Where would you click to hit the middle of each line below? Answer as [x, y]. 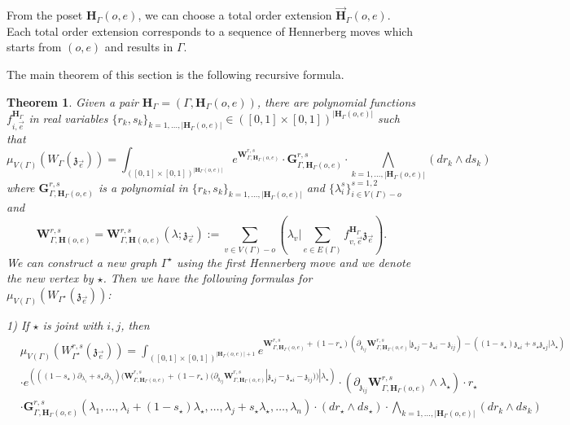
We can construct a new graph [82, 262]
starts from [34, 47]
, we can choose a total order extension [235, 15]
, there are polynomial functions [336, 101]
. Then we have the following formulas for [208, 278]
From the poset [45, 15]
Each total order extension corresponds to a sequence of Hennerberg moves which [210, 31]
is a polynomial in [143, 187]
